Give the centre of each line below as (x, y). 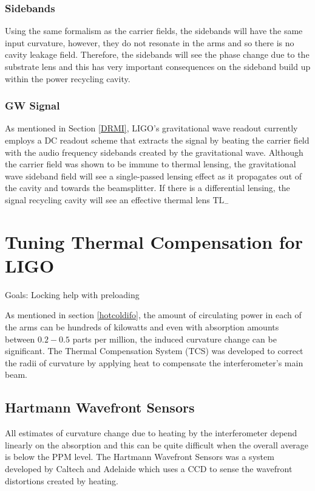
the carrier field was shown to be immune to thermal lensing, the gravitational (151, 164)
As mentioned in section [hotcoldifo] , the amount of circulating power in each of (153, 315)
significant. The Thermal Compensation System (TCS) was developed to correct (154, 351)
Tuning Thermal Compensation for (154, 241)
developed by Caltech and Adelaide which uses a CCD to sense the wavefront (149, 469)
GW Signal (32, 106)
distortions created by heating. (62, 480)
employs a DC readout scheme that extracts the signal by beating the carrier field (157, 140)
